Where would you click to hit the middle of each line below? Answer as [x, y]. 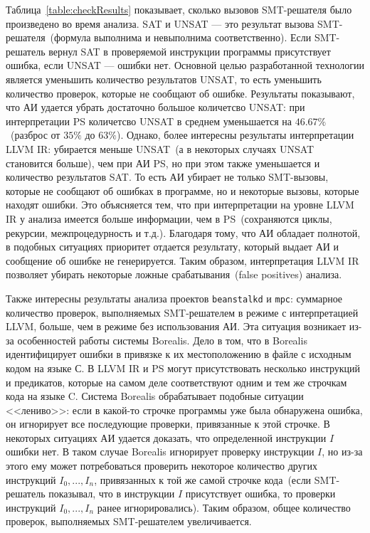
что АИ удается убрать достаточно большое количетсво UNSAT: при [155, 107]
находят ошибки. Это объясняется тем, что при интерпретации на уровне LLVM [180, 205]
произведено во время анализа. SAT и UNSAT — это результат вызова [160, 23]
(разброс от [35, 135]
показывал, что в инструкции [112, 494]
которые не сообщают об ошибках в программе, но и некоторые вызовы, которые [183, 190]
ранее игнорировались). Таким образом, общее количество [224, 507]
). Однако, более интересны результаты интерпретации [235, 135]
